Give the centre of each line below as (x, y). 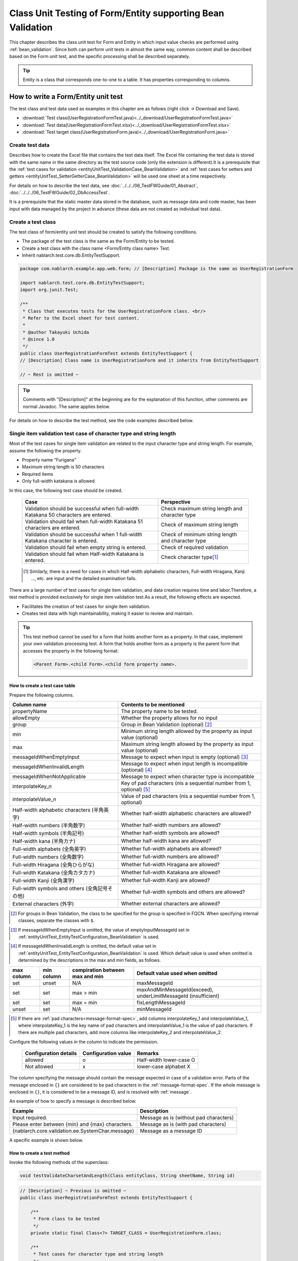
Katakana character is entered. (61, 541)
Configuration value (107, 1053)
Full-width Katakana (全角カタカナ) (54, 873)
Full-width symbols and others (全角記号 (60, 888)
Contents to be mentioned (153, 705)
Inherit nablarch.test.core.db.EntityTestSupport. (71, 255)
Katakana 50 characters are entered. (68, 515)
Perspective (176, 502)
